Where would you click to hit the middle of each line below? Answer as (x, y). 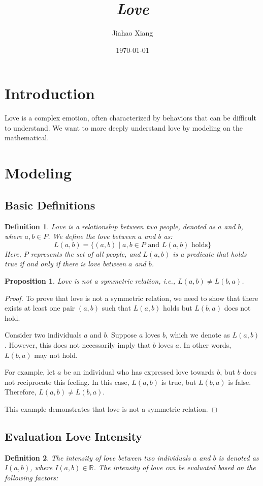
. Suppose (122, 335)
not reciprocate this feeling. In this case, (67, 382)
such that (117, 308)
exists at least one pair (40, 308)
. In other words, (205, 344)
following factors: (31, 477)
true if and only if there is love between (65, 264)
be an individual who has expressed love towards (139, 372)
